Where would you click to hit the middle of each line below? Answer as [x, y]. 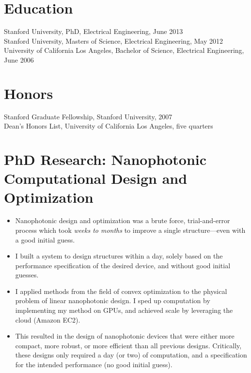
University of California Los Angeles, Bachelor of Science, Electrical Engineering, [124, 50]
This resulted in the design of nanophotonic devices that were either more [125, 336]
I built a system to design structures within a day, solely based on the [119, 256]
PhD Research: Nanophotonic [105, 159]
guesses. [27, 275]
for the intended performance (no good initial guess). [94, 365]
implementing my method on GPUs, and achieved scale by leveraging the [124, 310]
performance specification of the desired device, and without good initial [123, 265]
